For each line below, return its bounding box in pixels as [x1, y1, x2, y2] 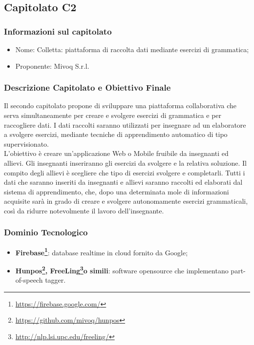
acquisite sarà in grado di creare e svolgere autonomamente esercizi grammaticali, [4, 196, 248, 206]
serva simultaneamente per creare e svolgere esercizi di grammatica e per [4, 110, 222, 120]
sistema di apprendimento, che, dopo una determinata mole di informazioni [4, 186, 229, 196]
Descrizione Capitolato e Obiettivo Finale [4, 81, 171, 94]
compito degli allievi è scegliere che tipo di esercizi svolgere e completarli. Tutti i [4, 167, 245, 177]
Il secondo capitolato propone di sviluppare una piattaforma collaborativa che [4, 100, 236, 111]
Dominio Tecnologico [4, 226, 88, 238]
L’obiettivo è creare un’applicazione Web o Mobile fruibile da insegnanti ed [4, 148, 229, 158]
